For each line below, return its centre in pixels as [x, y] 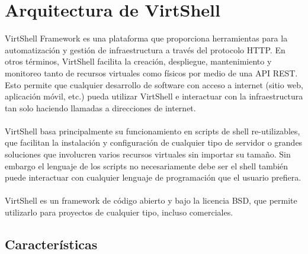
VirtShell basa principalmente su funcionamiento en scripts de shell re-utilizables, [153, 131]
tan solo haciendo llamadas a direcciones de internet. [100, 107]
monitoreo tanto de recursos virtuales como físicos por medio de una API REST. [151, 73]
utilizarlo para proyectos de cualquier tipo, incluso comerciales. [119, 212]
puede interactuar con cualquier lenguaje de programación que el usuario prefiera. [153, 177]
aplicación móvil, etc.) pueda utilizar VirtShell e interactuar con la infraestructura [154, 96]
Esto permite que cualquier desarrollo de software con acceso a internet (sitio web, [154, 84]
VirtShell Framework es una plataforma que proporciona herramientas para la [146, 38]
